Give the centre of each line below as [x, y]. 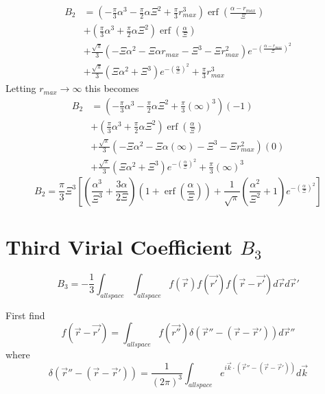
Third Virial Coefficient [119, 246]
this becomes [112, 88]
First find [25, 315]
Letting [21, 88]
